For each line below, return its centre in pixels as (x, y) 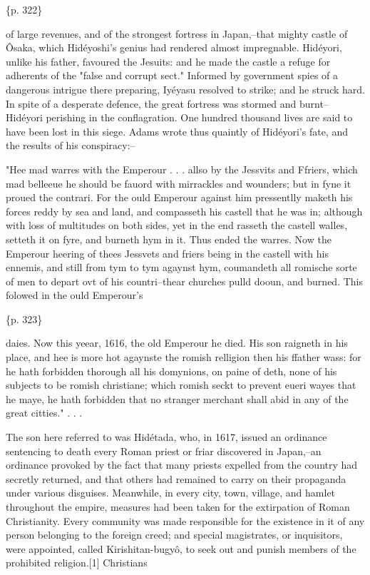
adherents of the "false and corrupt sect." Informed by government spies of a (172, 75)
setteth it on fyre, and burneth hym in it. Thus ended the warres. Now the (169, 239)
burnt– (314, 103)
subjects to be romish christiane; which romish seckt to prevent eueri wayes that (181, 385)
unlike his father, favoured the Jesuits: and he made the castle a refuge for (168, 61)
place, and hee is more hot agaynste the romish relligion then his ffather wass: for (184, 357)
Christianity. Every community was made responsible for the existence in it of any (185, 520)
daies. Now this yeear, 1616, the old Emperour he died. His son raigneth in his (177, 343)
